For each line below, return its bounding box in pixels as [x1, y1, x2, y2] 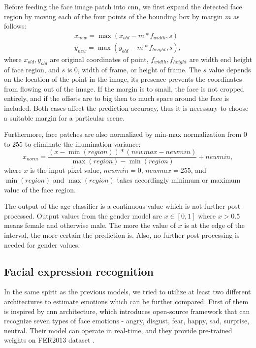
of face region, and [4, 64, 60, 74]
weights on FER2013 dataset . [4, 335, 95, 345]
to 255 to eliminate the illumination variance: [4, 138, 141, 149]
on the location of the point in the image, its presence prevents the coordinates [4, 74, 242, 84]
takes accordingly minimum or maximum [117, 175, 241, 185]
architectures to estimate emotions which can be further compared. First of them [4, 296, 249, 306]
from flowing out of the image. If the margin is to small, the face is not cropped [4, 83, 244, 94]
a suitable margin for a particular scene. [4, 112, 125, 123]
